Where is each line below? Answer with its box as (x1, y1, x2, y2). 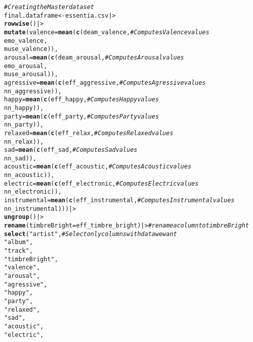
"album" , (4, 239, 33, 246)
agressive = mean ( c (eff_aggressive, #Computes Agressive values (4, 79, 206, 86)
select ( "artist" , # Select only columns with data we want (4, 230, 177, 238)
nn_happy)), (4, 104, 44, 111)
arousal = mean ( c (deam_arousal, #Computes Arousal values (4, 53, 185, 61)
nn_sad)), (4, 154, 37, 162)
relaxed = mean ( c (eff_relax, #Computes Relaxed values (4, 129, 174, 137)
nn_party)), (4, 121, 44, 129)
